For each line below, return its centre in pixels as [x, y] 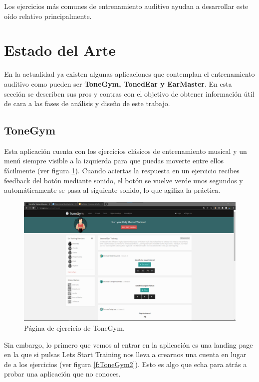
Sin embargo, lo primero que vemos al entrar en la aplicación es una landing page [129, 344]
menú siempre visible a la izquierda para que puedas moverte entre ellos [114, 161]
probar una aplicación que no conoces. [62, 374]
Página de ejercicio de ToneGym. [74, 327]
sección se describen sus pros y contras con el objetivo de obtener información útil [129, 93]
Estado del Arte [60, 50]
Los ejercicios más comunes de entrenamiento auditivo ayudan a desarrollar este [126, 6]
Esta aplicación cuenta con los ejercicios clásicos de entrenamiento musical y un [126, 151]
